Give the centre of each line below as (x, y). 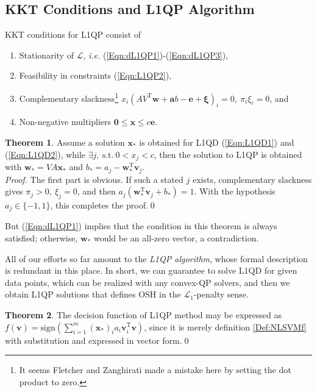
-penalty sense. (221, 294)
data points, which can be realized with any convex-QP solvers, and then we (148, 282)
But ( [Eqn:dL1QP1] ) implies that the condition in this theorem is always (141, 226)
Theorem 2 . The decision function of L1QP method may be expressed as (143, 314)
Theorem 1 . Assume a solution (65, 142)
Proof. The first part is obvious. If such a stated (94, 179)
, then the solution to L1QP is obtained (228, 154)
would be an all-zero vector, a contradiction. (176, 237)
